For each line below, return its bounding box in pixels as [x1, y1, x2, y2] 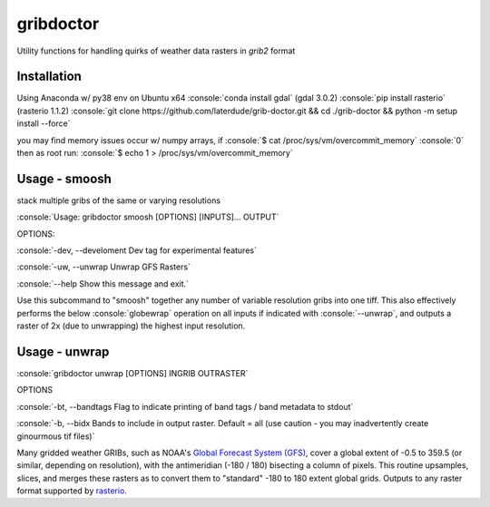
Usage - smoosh [16, 171, 113, 186]
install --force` [16, 118, 72, 129]
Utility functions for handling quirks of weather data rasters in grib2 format [16, 45, 296, 56]
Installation [16, 69, 82, 84]
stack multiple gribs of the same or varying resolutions [16, 195, 221, 206]
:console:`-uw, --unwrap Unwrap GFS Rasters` [16, 261, 191, 272]
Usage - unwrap [16, 344, 110, 359]
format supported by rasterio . [16, 485, 127, 496]
